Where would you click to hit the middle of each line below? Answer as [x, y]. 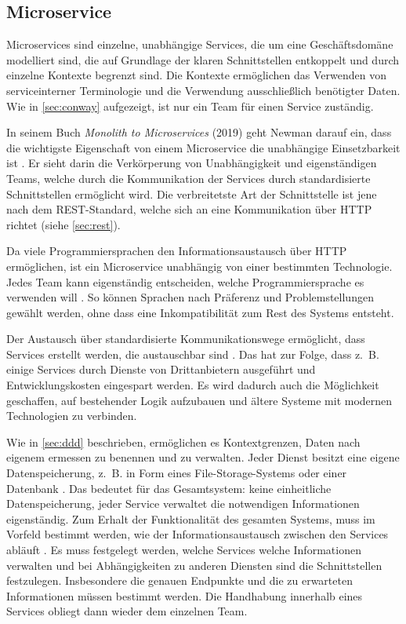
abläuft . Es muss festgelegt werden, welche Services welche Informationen [184, 550]
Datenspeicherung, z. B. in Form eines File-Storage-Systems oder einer [177, 473]
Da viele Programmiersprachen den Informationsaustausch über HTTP [177, 251]
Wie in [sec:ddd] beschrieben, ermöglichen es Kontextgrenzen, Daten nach [183, 442]
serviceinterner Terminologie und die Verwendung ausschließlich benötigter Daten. [203, 90]
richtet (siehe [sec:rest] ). [63, 224]
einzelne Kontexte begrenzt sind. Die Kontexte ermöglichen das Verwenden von [196, 75]
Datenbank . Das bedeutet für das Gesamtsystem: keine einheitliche [169, 488]
